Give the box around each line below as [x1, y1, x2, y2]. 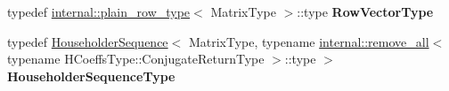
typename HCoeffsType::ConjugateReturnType [7, 49, 265, 68]
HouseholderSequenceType [7, 66, 176, 85]
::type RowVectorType [297, 3, 434, 20]
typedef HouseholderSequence [7, 32, 168, 50]
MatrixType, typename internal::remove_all [188, 32, 429, 50]
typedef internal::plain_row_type [7, 3, 191, 20]
